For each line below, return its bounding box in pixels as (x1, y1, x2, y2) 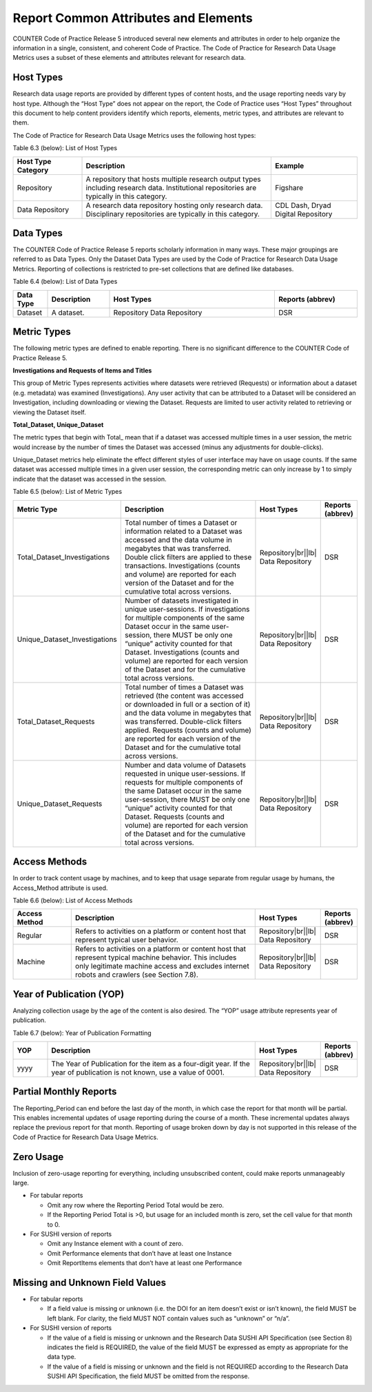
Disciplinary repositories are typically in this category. (85, 209, 260, 218)
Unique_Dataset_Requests (17, 799, 103, 809)
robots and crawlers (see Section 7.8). (74, 970, 199, 979)
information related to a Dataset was (125, 526, 242, 536)
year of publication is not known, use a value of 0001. (51, 1068, 225, 1077)
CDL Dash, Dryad (274, 200, 331, 210)
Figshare (274, 183, 304, 192)
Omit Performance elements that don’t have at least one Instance (47, 1249, 232, 1257)
